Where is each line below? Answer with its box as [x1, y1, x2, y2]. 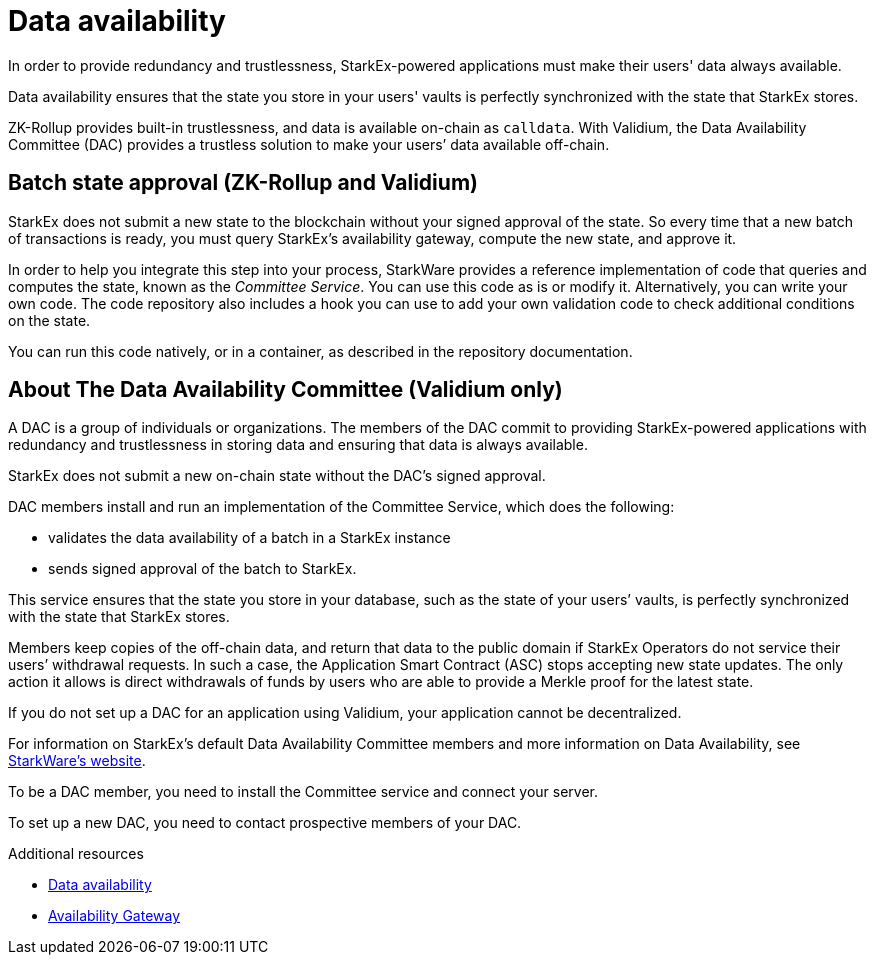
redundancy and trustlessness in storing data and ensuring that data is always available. [8, 436, 588, 454]
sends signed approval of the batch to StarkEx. [48, 560, 357, 578]
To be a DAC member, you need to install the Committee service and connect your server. [8, 783, 599, 801]
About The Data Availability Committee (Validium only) [8, 377, 563, 403]
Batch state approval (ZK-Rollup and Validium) [8, 170, 478, 196]
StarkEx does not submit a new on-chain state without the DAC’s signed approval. [8, 467, 546, 485]
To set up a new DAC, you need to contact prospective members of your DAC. [8, 814, 522, 832]
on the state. [8, 311, 91, 329]
